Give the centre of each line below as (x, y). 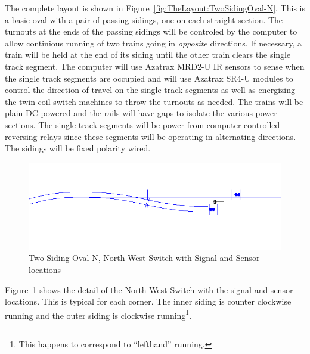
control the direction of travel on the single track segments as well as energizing (150, 90)
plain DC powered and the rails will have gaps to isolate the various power (141, 113)
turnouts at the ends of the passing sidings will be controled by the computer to (151, 31)
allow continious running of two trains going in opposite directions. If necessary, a (153, 43)
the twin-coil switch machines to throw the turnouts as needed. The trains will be (154, 101)
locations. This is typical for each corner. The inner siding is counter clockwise (148, 301)
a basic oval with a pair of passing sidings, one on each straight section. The (144, 19)
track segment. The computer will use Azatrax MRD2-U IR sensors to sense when (155, 66)
